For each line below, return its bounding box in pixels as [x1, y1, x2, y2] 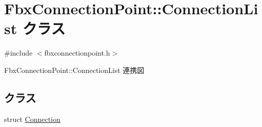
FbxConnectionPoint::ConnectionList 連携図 [4, 64, 145, 75]
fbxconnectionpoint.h [44, 47, 110, 58]
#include [4, 47, 33, 58]
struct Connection [4, 113, 61, 124]
